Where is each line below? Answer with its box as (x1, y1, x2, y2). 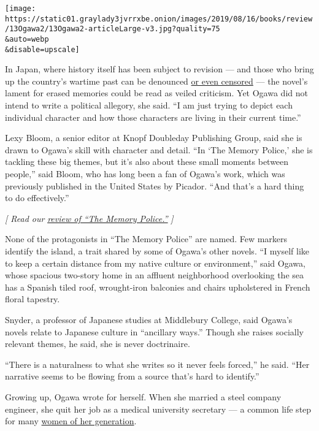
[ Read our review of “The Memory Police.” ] (5, 212, 174, 224)
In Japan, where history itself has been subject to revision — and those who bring (5, 63, 314, 75)
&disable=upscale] (5, 45, 80, 54)
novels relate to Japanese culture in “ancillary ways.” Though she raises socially (5, 325, 304, 338)
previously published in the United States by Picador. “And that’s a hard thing (5, 179, 304, 192)
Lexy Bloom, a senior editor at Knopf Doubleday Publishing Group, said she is (5, 131, 302, 144)
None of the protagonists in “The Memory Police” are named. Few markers (5, 232, 288, 245)
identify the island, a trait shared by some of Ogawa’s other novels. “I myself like (5, 245, 309, 257)
